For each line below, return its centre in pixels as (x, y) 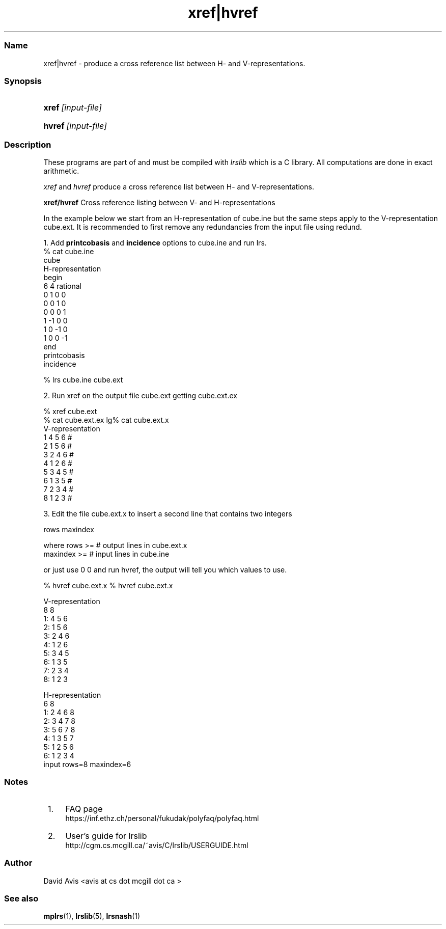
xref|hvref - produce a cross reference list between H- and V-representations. (174, 63)
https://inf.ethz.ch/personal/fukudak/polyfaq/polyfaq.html (162, 818)
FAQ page (84, 809)
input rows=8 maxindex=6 (87, 764)
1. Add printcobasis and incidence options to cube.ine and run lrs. (155, 243)
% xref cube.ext (70, 411)
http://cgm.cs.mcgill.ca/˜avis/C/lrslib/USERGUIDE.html (157, 845)
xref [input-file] (73, 108)
